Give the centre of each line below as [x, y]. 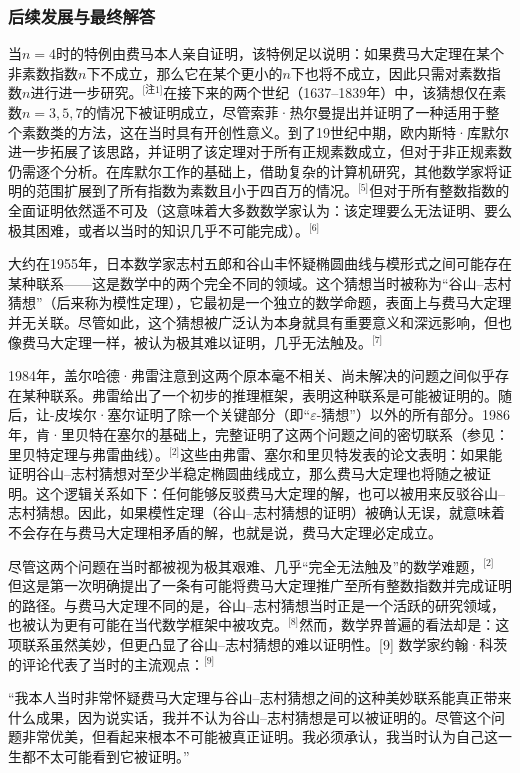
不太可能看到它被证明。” [112, 755]
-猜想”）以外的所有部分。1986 [413, 414]
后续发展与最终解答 [82, 15]
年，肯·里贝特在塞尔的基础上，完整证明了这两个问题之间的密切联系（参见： [258, 433]
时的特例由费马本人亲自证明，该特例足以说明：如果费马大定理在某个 [280, 53]
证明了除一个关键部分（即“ [223, 414]
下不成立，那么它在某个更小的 [184, 72]
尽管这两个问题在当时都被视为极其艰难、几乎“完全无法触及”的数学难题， [246, 565]
